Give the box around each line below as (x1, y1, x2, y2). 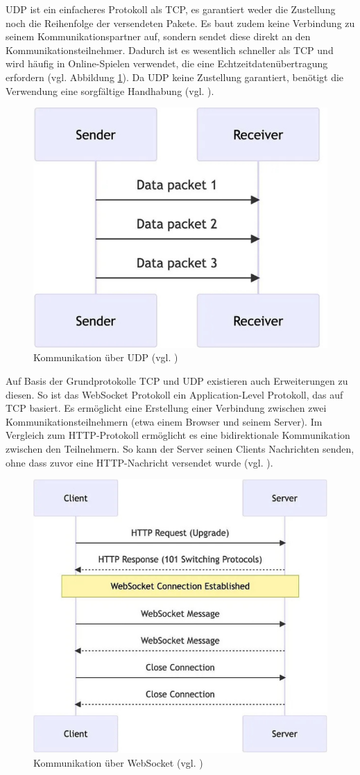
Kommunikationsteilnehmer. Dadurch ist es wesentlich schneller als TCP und (6, 42, 334, 57)
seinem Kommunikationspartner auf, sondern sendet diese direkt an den (6, 29, 311, 44)
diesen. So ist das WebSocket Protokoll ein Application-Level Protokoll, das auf (6, 387, 343, 401)
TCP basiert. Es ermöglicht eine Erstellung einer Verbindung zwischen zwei (6, 401, 327, 415)
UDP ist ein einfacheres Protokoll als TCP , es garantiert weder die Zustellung (6, 2, 336, 16)
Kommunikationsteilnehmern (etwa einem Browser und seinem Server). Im (6, 414, 323, 428)
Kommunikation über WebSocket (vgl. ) (33, 755, 203, 769)
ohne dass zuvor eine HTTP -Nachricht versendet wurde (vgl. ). (6, 455, 273, 469)
